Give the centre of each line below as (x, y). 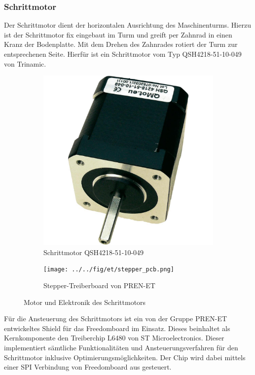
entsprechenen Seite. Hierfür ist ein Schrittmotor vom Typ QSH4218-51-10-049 (123, 54)
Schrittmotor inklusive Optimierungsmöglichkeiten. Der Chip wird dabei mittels (125, 357)
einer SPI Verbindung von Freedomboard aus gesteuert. (88, 367)
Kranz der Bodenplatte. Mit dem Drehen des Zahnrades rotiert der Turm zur (121, 44)
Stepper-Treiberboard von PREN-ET (99, 285)
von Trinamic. (25, 63)
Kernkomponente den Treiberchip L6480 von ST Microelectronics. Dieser (114, 338)
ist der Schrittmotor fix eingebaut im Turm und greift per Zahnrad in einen (118, 34)
